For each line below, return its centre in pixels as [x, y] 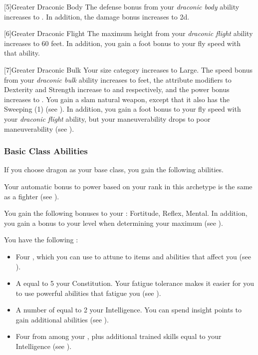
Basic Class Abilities [46, 151]
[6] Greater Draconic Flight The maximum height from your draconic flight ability [129, 33]
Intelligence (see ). [44, 346]
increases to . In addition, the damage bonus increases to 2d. [97, 16]
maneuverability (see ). [39, 128]
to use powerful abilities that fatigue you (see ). [88, 293]
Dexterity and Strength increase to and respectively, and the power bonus [117, 89]
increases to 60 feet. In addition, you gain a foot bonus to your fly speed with [123, 43]
